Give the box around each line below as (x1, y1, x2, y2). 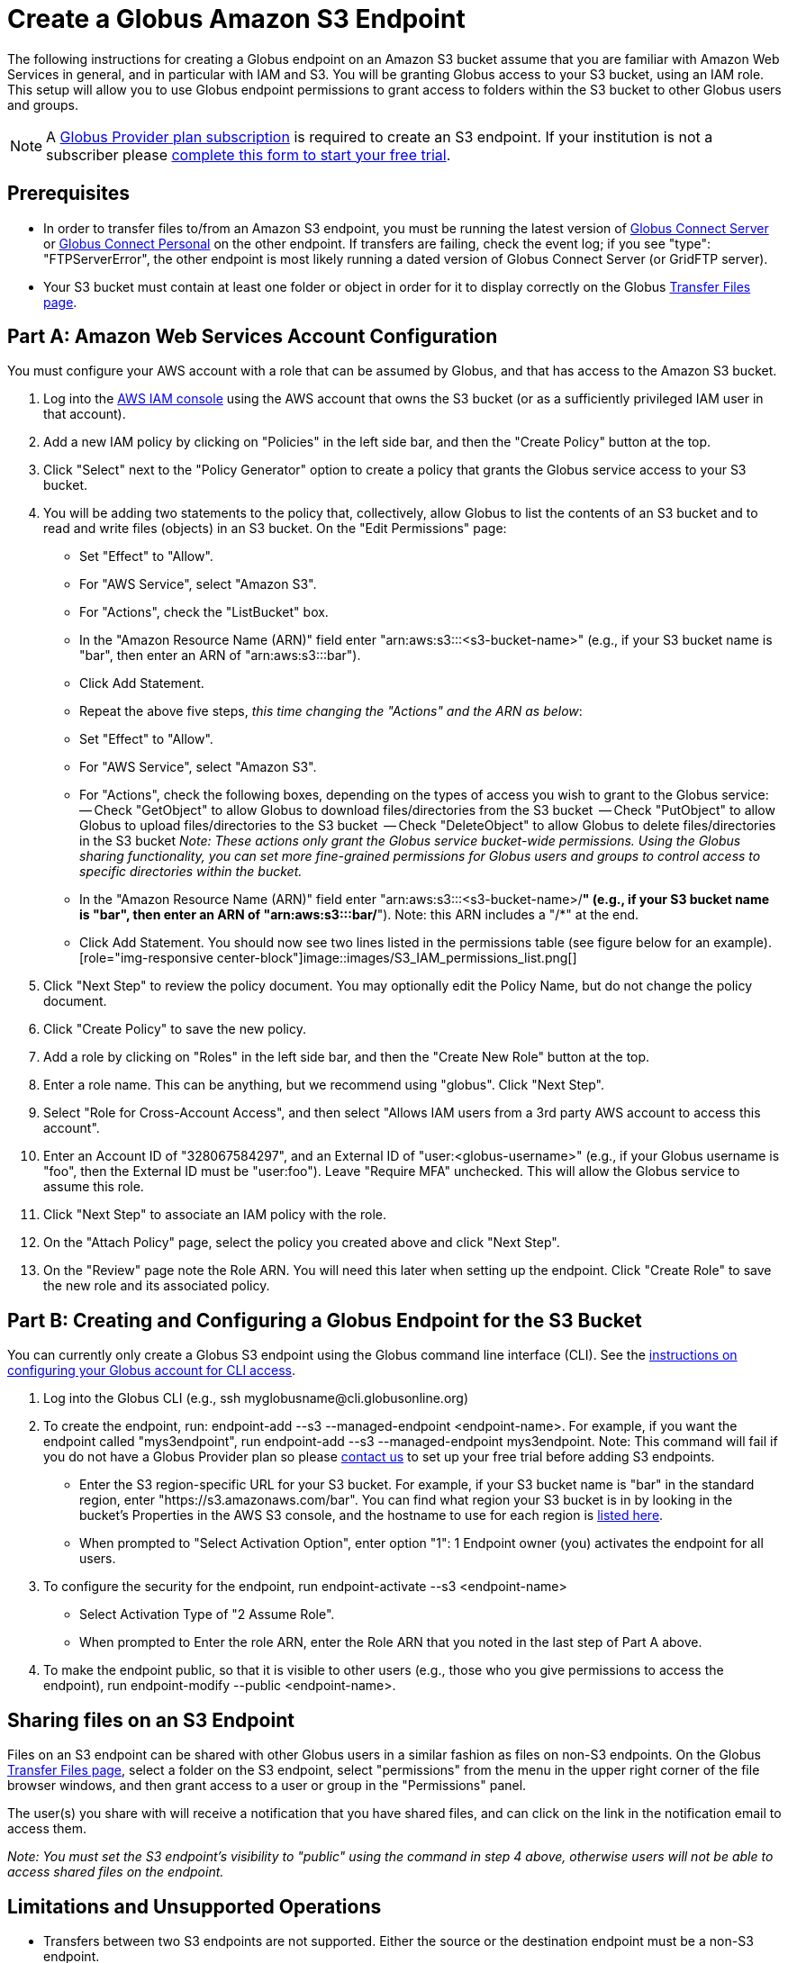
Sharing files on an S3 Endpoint (7, 1708, 294, 1732)
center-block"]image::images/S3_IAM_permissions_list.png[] (216, 950, 577, 966)
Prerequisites (7, 182, 130, 205)
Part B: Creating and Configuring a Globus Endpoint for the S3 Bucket (7, 1308, 642, 1332)
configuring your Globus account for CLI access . (7, 1362, 295, 1379)
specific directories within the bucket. (79, 864, 303, 880)
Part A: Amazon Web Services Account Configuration (7, 325, 498, 348)
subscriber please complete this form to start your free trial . (46, 145, 451, 164)
